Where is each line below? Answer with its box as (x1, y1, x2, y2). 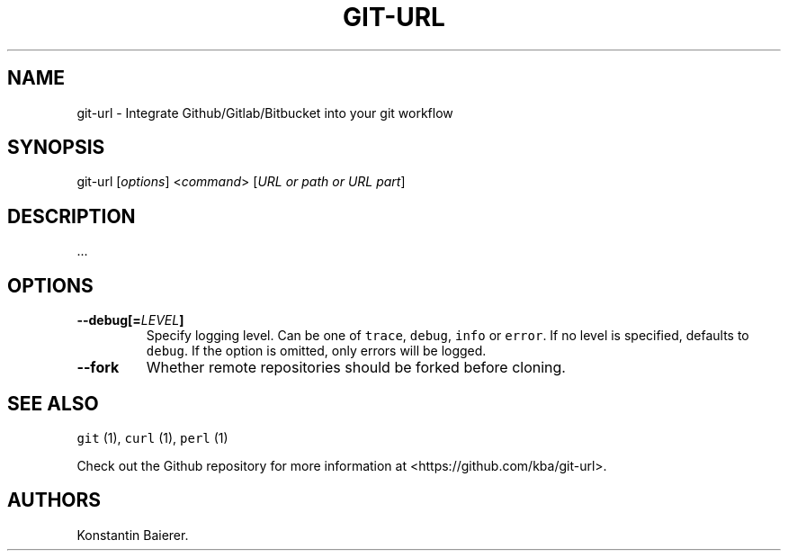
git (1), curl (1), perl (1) (76, 429, 228, 445)
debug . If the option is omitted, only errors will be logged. (146, 343, 487, 359)
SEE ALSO (7, 391, 99, 415)
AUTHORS (7, 489, 102, 512)
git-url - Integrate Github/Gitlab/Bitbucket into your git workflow (76, 104, 453, 121)
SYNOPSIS (7, 136, 105, 159)
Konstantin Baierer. (76, 526, 189, 543)
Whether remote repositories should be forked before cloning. (146, 358, 566, 377)
